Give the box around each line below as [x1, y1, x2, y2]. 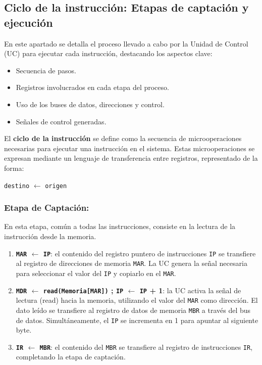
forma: [4, 162, 24, 173]
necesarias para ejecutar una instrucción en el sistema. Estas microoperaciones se [4, 143, 255, 153]
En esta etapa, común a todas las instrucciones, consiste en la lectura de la [4, 221, 236, 232]
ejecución [4, 14, 53, 30]
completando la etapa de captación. [16, 351, 126, 362]
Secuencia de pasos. [16, 65, 76, 75]
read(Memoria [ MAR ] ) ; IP [43, 285, 124, 295]
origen [45, 182, 67, 190]
